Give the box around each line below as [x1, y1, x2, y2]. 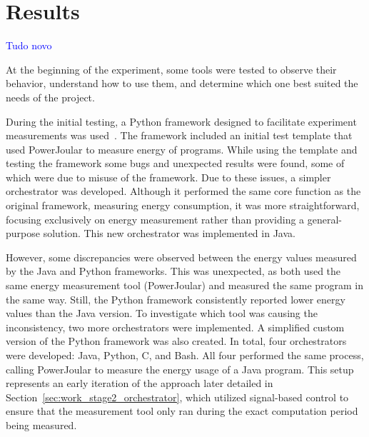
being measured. [6, 417, 77, 432]
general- [307, 211, 343, 226]
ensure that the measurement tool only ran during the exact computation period [6, 403, 358, 418]
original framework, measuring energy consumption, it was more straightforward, [6, 198, 360, 213]
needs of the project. [6, 89, 95, 104]
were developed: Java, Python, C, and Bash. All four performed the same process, [6, 348, 364, 362]
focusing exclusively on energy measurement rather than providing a [6, 211, 305, 226]
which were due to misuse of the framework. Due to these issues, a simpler [6, 169, 331, 184]
